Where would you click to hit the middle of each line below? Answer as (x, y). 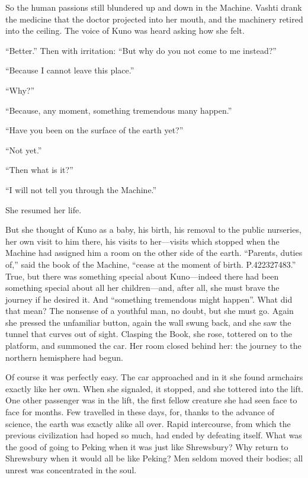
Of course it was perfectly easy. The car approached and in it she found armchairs (154, 377)
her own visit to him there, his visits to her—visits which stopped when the (142, 241)
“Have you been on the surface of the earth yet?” (94, 130)
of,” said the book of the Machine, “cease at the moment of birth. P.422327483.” (151, 264)
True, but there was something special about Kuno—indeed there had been (142, 276)
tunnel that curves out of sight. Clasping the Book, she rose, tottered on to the (149, 334)
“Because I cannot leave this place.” (70, 70)
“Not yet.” (24, 150)
